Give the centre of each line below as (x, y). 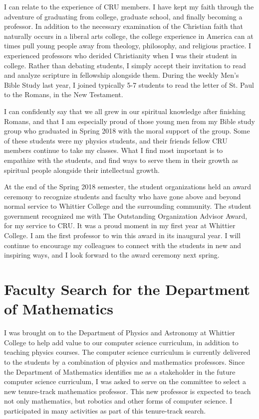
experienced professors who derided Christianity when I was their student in (121, 55)
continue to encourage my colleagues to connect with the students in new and (123, 245)
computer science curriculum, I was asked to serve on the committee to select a (125, 381)
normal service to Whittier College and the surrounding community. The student (128, 206)
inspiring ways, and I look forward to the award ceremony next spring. (112, 255)
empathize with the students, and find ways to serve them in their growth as (121, 160)
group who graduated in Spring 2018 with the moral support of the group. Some (127, 131)
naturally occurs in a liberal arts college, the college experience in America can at (129, 36)
